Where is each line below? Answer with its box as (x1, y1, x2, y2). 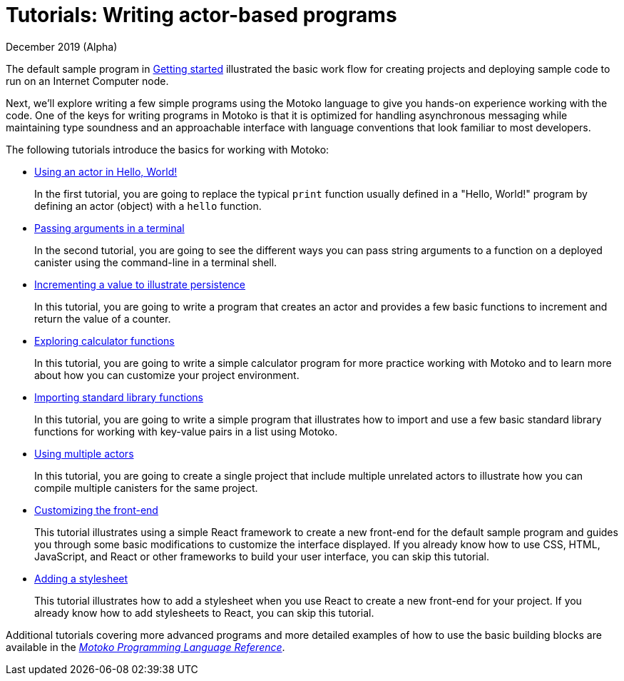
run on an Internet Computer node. (6, 74, 169, 87)
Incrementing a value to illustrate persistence (34, 278, 246, 291)
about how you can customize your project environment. (34, 368, 300, 381)
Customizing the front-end (34, 503, 158, 516)
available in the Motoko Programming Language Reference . (6, 640, 285, 653)
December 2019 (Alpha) (6, 40, 118, 53)
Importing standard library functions (34, 390, 203, 403)
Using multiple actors (34, 447, 134, 460)
